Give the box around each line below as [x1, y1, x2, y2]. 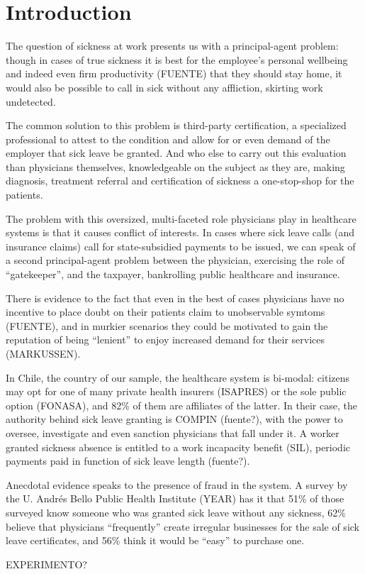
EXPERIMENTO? [6, 556, 87, 571]
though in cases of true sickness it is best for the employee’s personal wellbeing [6, 52, 348, 67]
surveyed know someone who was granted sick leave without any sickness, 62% [6, 504, 347, 519]
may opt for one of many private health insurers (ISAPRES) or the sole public [6, 384, 347, 399]
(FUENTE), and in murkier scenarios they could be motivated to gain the [6, 318, 328, 333]
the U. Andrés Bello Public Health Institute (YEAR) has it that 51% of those [6, 491, 344, 506]
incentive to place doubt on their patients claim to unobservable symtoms [6, 304, 325, 319]
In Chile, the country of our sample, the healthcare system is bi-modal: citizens [6, 370, 350, 385]
